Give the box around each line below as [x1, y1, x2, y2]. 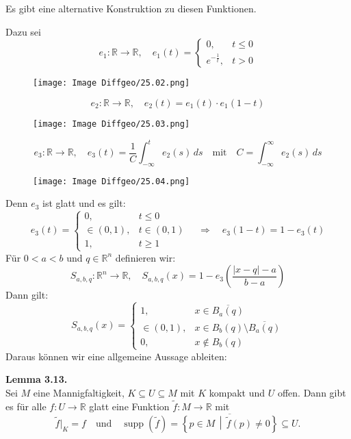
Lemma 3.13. [5, 372, 68, 386]
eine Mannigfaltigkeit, [33, 386, 125, 400]
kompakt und [209, 386, 265, 400]
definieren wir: [115, 250, 176, 264]
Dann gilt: [5, 288, 49, 302]
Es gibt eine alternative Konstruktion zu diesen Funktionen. [5, 1, 257, 15]
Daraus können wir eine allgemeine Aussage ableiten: [5, 349, 227, 363]
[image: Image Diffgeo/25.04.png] [33, 176, 190, 186]
